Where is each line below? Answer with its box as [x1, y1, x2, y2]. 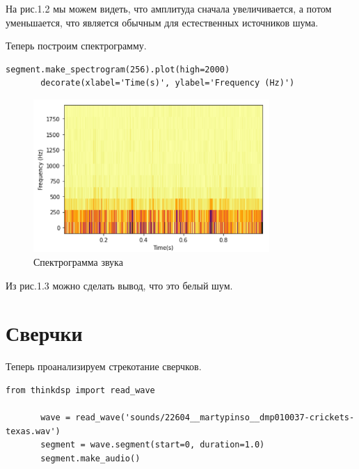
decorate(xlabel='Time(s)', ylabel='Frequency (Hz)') [40, 78, 295, 88]
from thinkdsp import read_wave [6, 385, 155, 395]
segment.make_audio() [40, 453, 141, 463]
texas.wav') [6, 426, 61, 436]
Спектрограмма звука [33, 254, 123, 269]
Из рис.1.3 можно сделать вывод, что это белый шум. [6, 278, 233, 292]
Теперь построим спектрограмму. [6, 38, 147, 53]
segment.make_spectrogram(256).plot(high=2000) [6, 64, 230, 74]
